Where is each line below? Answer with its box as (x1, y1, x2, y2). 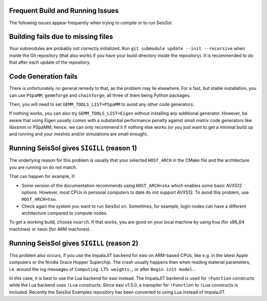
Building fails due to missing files (9, 33, 113, 41)
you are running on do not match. (9, 164, 78, 170)
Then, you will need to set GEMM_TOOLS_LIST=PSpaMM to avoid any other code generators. (9, 101, 195, 107)
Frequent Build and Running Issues (9, 6, 119, 15)
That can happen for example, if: (9, 173, 76, 179)
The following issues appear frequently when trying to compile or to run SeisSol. (9, 20, 173, 26)
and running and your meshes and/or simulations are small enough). (9, 131, 148, 137)
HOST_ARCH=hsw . (21, 196, 57, 202)
